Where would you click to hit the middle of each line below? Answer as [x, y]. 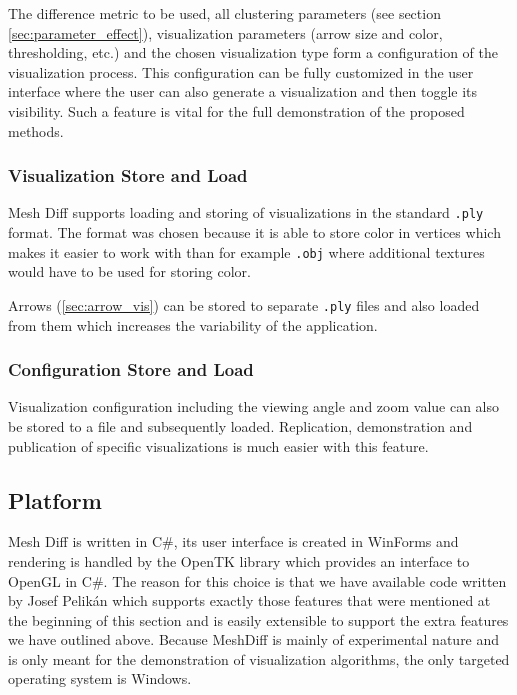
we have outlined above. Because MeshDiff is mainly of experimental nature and [254, 639]
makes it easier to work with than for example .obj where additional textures [246, 251]
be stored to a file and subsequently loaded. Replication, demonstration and [240, 425]
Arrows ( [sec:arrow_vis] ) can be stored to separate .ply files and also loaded [244, 304]
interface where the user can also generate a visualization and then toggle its [243, 91]
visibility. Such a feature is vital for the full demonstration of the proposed [236, 110]
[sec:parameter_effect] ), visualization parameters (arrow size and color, [225, 32]
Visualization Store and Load [128, 175]
